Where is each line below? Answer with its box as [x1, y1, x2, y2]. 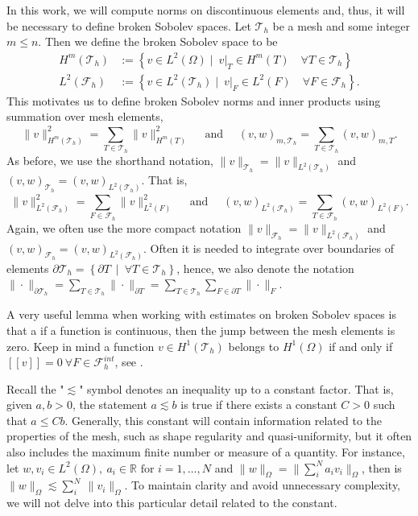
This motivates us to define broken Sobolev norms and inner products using [6, 92, 381, 109]
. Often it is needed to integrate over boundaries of [143, 239, 395, 256]
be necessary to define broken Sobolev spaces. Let [6, 17, 251, 34]
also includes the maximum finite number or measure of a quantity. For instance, [6, 444, 405, 460]
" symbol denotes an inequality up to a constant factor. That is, [79, 380, 394, 397]
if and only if [329, 337, 393, 354]
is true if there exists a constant [180, 396, 337, 413]
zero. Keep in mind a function [6, 337, 155, 354]
